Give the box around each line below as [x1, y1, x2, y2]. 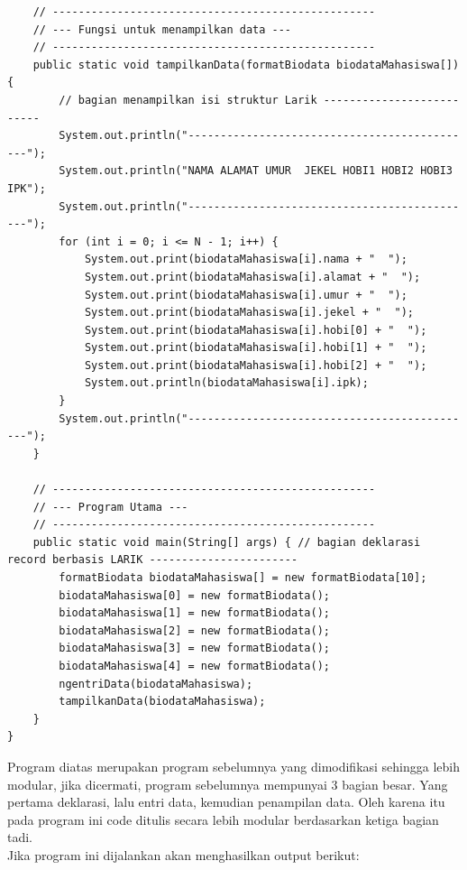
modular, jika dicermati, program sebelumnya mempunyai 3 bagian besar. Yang [7, 774, 448, 793]
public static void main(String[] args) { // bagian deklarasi [32, 535, 421, 549]
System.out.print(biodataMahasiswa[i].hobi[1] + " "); [84, 341, 427, 355]
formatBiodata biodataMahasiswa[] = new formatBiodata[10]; [59, 571, 427, 584]
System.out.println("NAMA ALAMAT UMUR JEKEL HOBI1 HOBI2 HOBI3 [59, 164, 453, 178]
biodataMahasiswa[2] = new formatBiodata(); [59, 624, 330, 637]
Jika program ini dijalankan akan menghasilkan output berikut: [7, 845, 360, 864]
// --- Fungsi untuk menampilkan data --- [32, 23, 291, 36]
